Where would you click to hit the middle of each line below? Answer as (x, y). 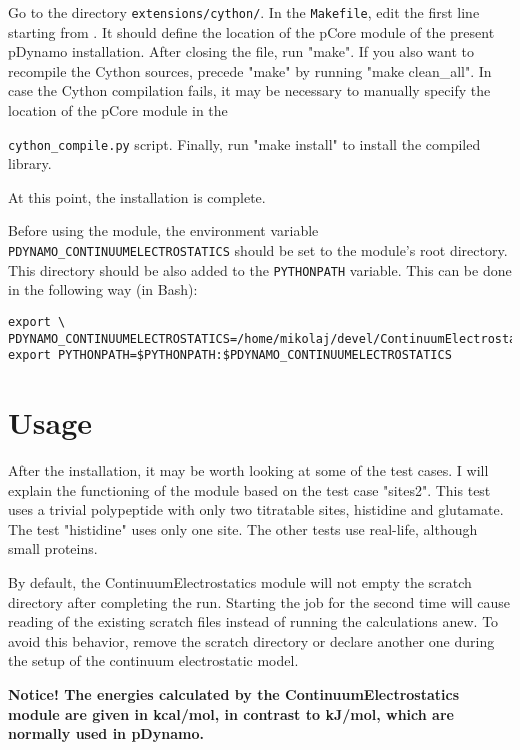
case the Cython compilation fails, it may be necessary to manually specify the (249, 90)
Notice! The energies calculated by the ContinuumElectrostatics (233, 694)
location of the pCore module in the (118, 110)
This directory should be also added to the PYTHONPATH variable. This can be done (260, 269)
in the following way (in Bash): (103, 289)
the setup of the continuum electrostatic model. (153, 660)
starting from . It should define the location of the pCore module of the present (251, 31)
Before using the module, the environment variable (163, 230)
